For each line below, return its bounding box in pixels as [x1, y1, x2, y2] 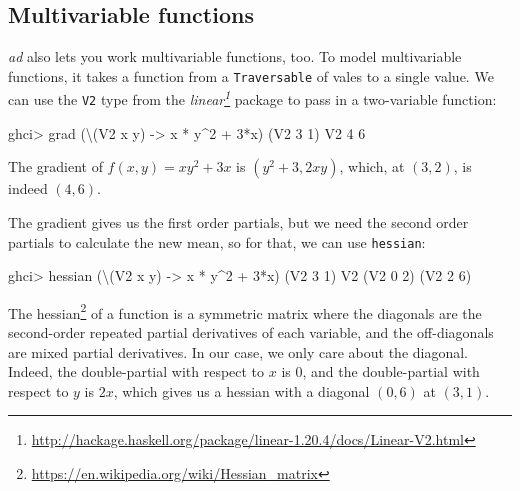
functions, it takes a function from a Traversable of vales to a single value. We [8, 65, 494, 86]
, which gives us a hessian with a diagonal [113, 380, 370, 401]
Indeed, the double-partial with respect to [8, 361, 265, 382]
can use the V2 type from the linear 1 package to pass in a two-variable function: [8, 86, 497, 110]
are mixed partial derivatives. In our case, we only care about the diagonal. [8, 341, 469, 362]
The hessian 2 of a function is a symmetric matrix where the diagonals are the [8, 299, 482, 323]
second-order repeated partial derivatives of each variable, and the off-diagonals [8, 322, 494, 343]
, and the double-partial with [302, 361, 480, 382]
